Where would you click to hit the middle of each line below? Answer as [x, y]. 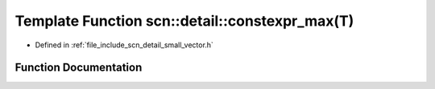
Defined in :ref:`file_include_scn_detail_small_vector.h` [124, 45]
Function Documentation [79, 68]
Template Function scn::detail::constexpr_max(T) [184, 21]
